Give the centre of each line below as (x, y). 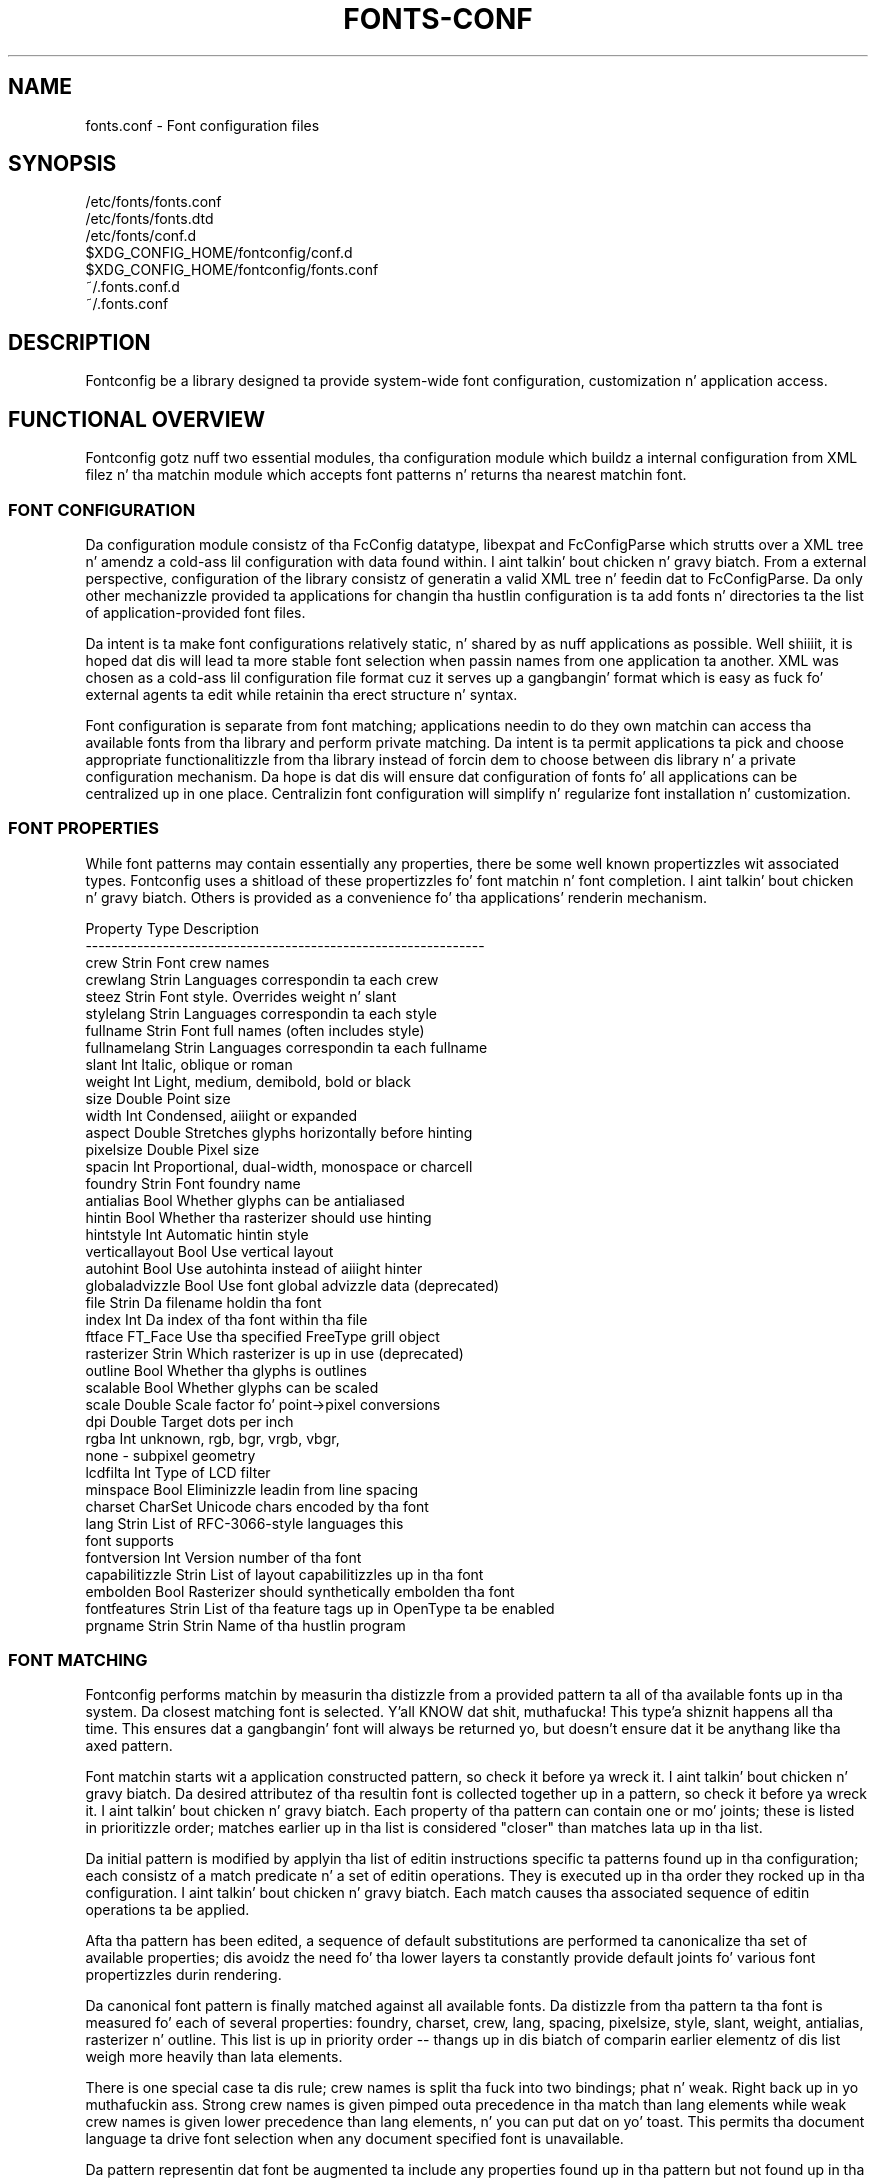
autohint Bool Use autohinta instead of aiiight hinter (254, 1268)
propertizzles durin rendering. (183, 1975)
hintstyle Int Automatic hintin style (197, 1234)
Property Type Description (172, 928)
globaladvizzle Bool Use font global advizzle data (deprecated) (292, 1285)
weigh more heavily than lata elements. (214, 2057)
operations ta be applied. (167, 1910)
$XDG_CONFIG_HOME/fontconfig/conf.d (219, 253)
